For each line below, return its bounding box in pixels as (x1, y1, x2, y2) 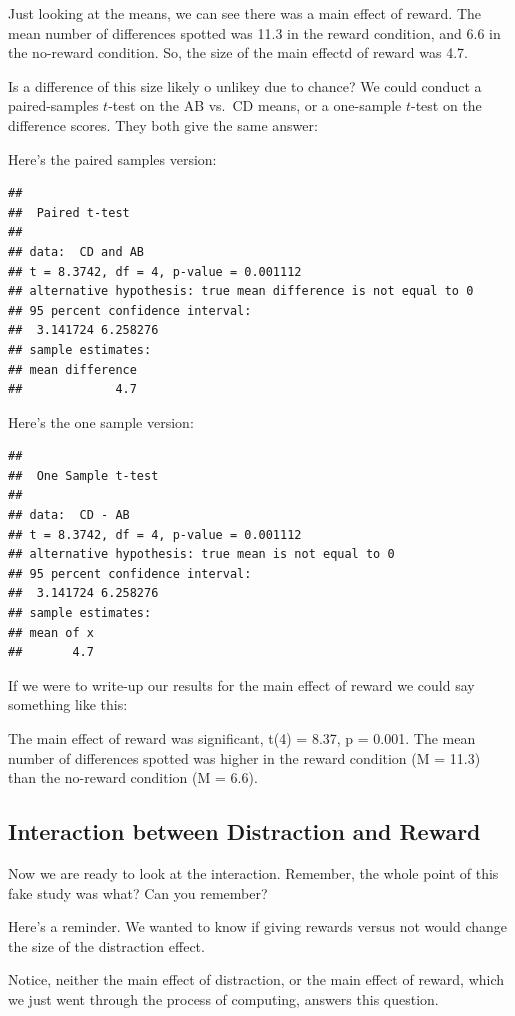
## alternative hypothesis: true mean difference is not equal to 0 (8, 284, 474, 299)
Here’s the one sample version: (8, 411, 194, 432)
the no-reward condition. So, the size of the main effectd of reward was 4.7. (8, 42, 468, 63)
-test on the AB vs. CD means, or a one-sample (108, 95, 402, 116)
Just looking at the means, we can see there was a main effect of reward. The (8, 3, 482, 23)
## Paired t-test (8, 205, 130, 220)
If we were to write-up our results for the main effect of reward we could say (8, 674, 475, 695)
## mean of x (8, 625, 94, 640)
